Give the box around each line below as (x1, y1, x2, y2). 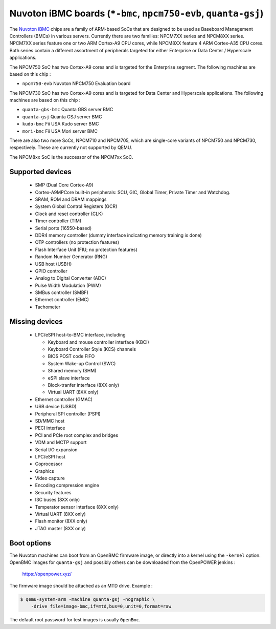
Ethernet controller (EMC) (35, 297, 89, 303)
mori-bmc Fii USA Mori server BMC (22, 128, 98, 134)
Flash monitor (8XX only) (35, 518, 88, 525)
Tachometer (35, 304, 61, 310)
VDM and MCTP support (35, 439, 87, 446)
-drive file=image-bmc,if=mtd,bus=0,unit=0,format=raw (31, 603, 171, 610)
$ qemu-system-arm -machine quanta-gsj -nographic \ (20, 596, 155, 602)
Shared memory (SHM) (48, 368, 97, 374)
